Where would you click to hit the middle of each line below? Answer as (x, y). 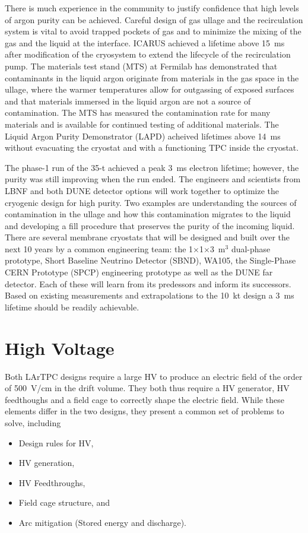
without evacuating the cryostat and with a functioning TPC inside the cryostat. (152, 147)
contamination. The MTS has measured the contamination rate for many (138, 112)
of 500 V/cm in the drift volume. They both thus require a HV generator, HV (147, 388)
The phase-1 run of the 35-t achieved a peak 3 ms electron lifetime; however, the (152, 167)
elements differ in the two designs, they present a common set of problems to (145, 411)
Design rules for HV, (56, 442)
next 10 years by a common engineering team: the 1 (99, 248)
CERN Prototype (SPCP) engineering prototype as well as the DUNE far (139, 272)
